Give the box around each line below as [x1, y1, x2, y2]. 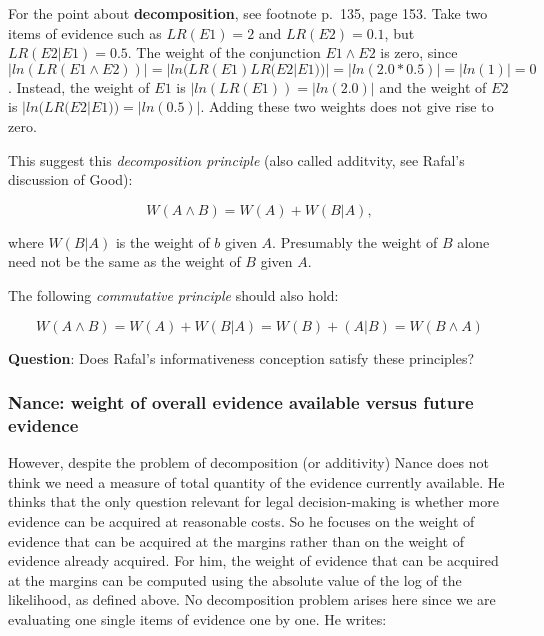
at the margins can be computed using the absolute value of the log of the [8, 569, 462, 590]
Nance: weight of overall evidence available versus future [8, 390, 474, 415]
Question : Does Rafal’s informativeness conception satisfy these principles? [8, 347, 475, 368]
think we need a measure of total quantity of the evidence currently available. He [8, 471, 505, 492]
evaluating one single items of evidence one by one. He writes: [8, 609, 387, 630]
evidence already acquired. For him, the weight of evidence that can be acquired [8, 550, 499, 571]
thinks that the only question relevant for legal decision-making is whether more [8, 491, 499, 512]
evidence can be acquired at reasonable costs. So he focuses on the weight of [8, 511, 475, 532]
